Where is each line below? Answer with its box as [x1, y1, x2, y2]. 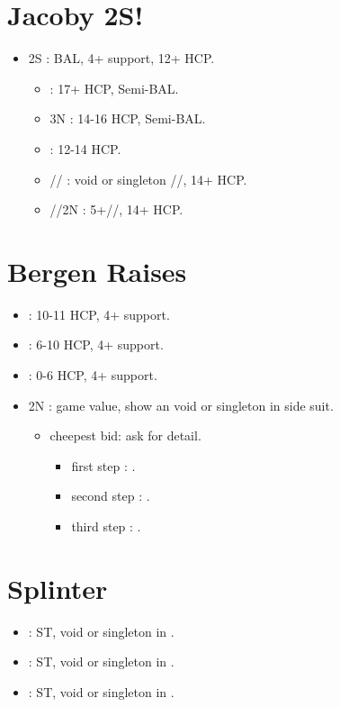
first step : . [71, 456, 136, 475]
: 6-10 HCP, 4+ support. [28, 335, 164, 354]
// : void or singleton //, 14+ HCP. [49, 169, 247, 188]
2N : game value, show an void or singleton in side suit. [28, 395, 334, 414]
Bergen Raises [7, 252, 187, 289]
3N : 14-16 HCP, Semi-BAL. [49, 109, 206, 128]
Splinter [7, 569, 108, 606]
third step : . [71, 516, 141, 535]
